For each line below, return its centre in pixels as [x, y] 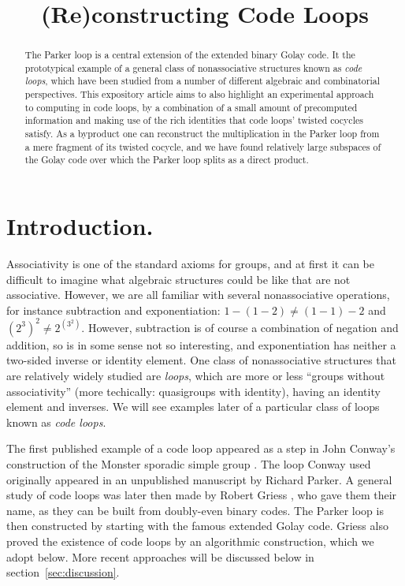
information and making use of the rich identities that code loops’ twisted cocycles [194, 120]
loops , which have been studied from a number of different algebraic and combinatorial [202, 81]
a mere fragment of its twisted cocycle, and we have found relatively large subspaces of [203, 146]
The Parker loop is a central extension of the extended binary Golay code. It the [190, 55]
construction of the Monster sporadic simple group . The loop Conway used [189, 464]
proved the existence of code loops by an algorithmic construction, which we [190, 541]
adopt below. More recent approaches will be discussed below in [160, 556]
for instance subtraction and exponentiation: [113, 310]
